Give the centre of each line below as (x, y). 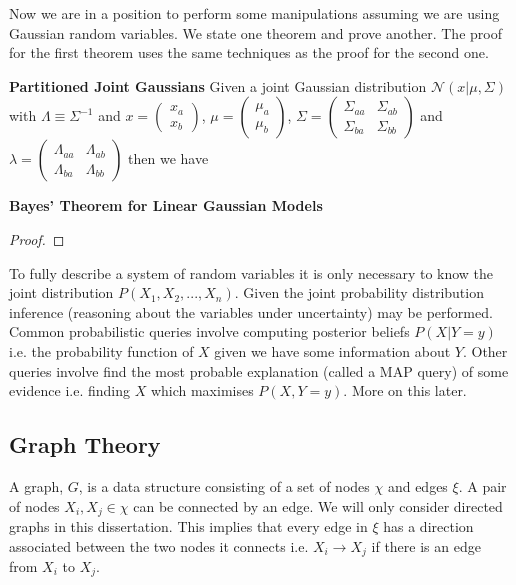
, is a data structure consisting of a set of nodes (224, 485)
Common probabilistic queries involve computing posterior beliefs (209, 331)
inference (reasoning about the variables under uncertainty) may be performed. (251, 311)
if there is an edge (426, 545)
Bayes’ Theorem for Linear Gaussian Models (166, 205)
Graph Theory (85, 444)
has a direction (428, 525)
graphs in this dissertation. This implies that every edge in (188, 525)
